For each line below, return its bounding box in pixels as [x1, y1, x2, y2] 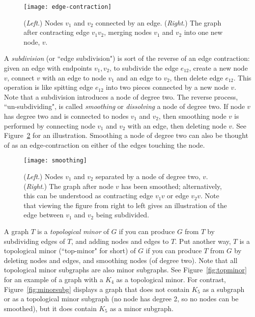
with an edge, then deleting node [127, 120, 227, 131]
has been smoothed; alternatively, [121, 181, 222, 191]
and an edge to [116, 72, 162, 82]
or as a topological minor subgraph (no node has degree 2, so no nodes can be [4, 293, 239, 304]
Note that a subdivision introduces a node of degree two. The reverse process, [4, 91, 238, 102]
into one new [184, 27, 223, 37]
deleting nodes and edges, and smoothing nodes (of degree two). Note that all [4, 255, 238, 265]
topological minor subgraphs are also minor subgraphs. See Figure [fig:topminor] [4, 264, 247, 275]
